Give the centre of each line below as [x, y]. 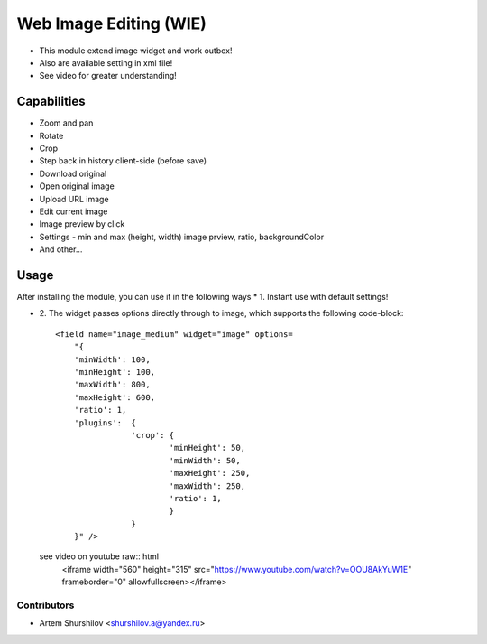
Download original [73, 173]
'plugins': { [105, 423]
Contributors [46, 605]
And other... [61, 249]
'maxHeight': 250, [210, 473]
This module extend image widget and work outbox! [136, 51]
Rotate [51, 135]
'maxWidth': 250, [207, 486]
